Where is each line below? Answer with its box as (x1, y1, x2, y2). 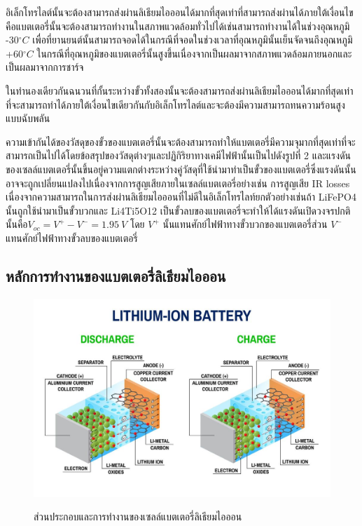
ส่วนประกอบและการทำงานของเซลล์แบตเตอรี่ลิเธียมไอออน (34, 509, 242, 524)
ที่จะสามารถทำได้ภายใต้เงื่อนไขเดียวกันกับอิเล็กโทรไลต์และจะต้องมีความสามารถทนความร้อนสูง (6, 97, 345, 112)
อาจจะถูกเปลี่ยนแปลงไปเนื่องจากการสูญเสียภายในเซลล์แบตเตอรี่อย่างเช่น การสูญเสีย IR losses (6, 175, 350, 190)
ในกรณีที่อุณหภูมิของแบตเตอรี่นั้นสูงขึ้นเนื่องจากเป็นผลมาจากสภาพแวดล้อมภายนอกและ (36, 46, 352, 60)
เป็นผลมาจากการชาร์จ (6, 60, 84, 74)
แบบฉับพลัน (6, 111, 50, 126)
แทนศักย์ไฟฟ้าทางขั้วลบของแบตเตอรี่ (6, 230, 138, 245)
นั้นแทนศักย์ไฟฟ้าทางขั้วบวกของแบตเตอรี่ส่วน (162, 217, 328, 231)
